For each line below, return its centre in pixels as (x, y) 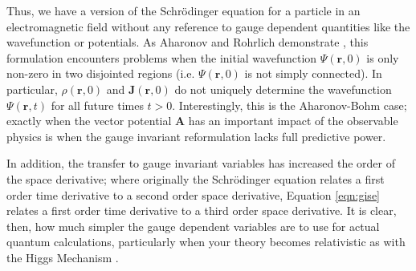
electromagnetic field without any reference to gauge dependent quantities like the (208, 26)
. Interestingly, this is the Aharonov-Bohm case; (290, 105)
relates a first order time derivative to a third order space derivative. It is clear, (202, 210)
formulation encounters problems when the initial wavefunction (162, 57)
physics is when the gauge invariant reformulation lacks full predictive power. (196, 136)
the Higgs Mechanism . (63, 257)
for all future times (97, 105)
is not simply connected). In (313, 73)
